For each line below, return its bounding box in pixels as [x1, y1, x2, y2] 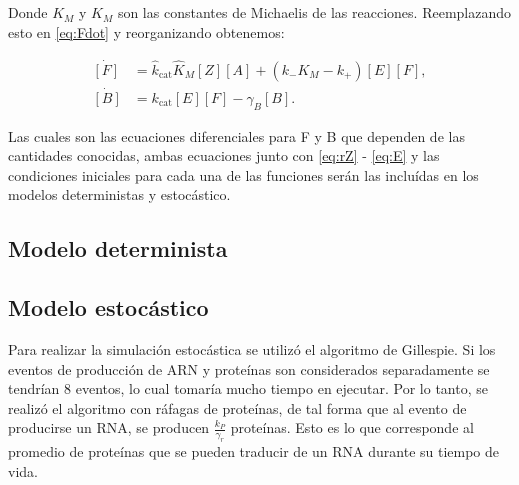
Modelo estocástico [8, 292, 209, 323]
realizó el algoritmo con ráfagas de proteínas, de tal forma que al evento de [8, 397, 467, 418]
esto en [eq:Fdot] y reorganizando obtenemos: [8, 21, 285, 42]
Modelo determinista [8, 233, 228, 264]
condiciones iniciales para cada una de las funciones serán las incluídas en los [8, 164, 479, 185]
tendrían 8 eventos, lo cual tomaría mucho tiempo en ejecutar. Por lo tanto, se [8, 378, 488, 399]
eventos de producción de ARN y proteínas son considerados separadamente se [8, 358, 490, 379]
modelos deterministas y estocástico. [8, 184, 231, 205]
